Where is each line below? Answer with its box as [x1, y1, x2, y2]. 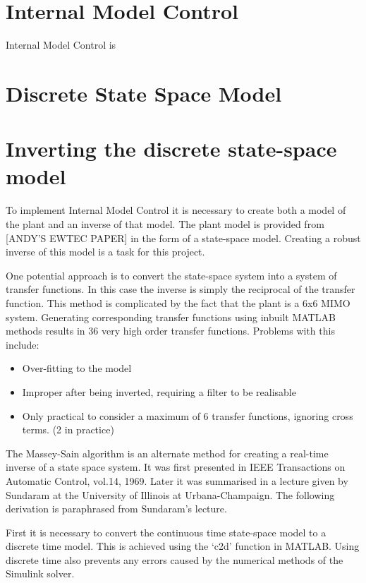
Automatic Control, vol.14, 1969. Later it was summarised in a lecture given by [6, 473, 348, 488]
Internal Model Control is [6, 37, 116, 52]
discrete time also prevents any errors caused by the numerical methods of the [6, 552, 343, 567]
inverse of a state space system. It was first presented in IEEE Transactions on [6, 459, 346, 474]
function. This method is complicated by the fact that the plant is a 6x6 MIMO [6, 295, 350, 310]
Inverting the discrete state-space [6, 134, 337, 163]
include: [6, 337, 39, 351]
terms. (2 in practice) [22, 422, 114, 437]
